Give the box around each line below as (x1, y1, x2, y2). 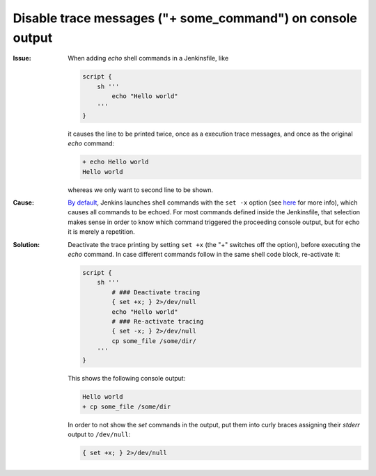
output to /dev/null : (68, 430, 131, 438)
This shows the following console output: (68, 374, 186, 383)
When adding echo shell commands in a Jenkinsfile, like (68, 54, 229, 63)
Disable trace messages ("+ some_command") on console (13, 10, 358, 26)
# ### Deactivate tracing (111, 288, 201, 296)
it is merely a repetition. (68, 228, 135, 236)
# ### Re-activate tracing (111, 317, 204, 325)
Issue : (13, 54, 31, 63)
